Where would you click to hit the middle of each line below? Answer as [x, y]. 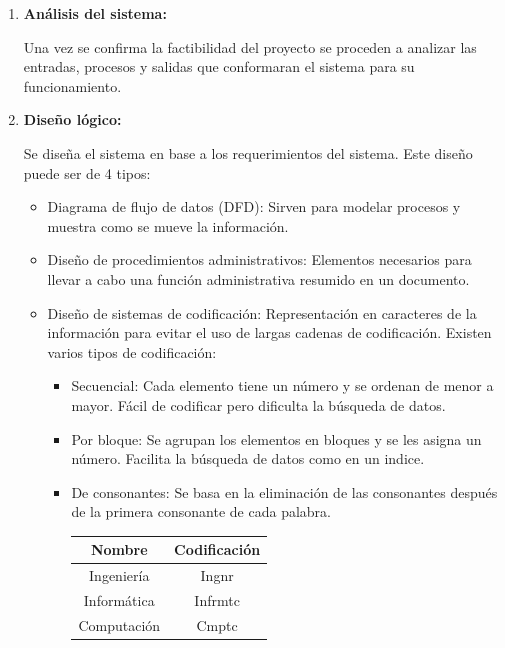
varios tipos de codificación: [132, 351]
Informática [119, 600]
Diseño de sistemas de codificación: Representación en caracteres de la [262, 312]
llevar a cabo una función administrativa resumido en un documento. [258, 278]
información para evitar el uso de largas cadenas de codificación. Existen [269, 332]
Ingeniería [119, 575]
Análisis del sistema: [95, 13]
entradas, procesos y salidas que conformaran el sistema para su [219, 66]
